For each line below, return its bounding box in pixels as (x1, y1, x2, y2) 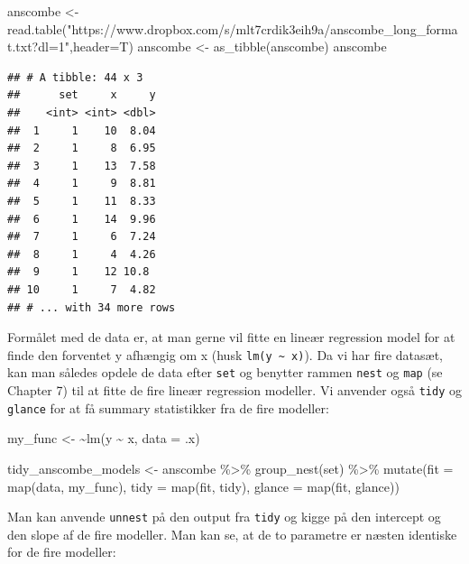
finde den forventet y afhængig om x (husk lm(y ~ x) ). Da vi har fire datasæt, (7, 345, 443, 364)
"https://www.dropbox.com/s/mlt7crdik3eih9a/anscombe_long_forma (67, 19, 458, 38)
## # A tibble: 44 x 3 (7, 70, 143, 84)
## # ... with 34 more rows (7, 300, 176, 314)
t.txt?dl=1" (7, 37, 70, 56)
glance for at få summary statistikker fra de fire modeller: (7, 398, 329, 417)
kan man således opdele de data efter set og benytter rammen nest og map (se (7, 363, 443, 382)
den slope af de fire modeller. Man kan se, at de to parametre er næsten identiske (7, 524, 457, 543)
